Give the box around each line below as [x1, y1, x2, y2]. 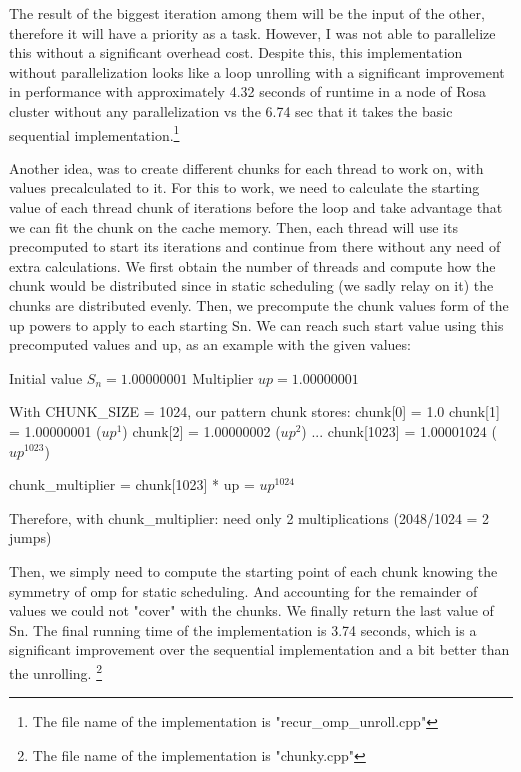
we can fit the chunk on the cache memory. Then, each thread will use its [9, 216, 458, 237]
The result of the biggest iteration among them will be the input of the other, [9, 3, 485, 23]
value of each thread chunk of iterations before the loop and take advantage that [9, 197, 503, 217]
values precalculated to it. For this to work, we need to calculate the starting [9, 177, 480, 198]
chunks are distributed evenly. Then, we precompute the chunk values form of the [9, 294, 509, 315]
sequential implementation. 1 [9, 121, 180, 145]
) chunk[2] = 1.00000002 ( [122, 420, 281, 441]
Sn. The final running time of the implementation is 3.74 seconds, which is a [9, 619, 477, 640]
